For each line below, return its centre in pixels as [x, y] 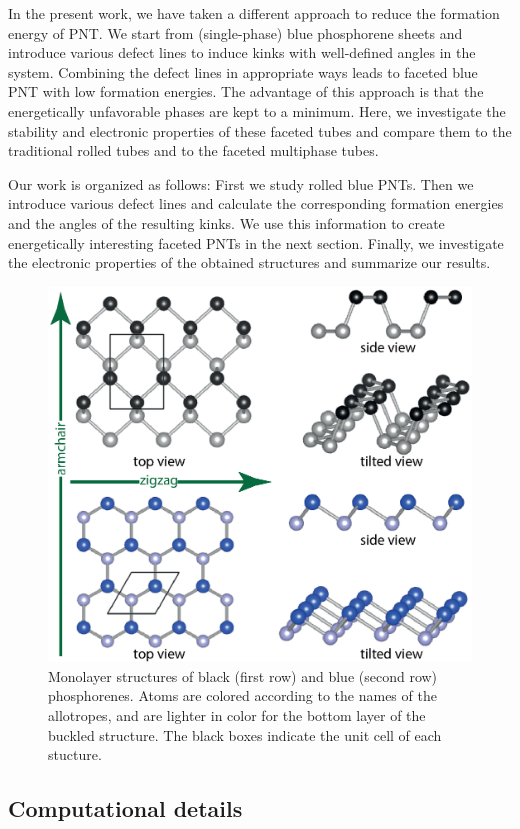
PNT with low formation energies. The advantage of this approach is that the [246, 91]
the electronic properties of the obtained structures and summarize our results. [249, 262]
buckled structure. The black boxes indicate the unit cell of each [245, 734]
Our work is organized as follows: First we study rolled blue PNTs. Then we [241, 183]
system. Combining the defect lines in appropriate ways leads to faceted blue [243, 71]
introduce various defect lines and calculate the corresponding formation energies [256, 203]
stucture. [75, 754]
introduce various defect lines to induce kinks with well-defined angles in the [242, 52]
